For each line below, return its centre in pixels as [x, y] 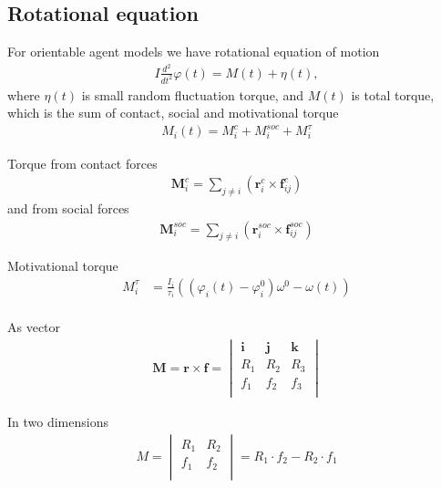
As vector [34, 327]
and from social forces [68, 208]
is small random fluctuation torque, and [192, 94]
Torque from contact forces [82, 163]
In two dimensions [58, 422]
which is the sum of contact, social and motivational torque [173, 113]
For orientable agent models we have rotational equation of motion [194, 52]
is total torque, [393, 94]
